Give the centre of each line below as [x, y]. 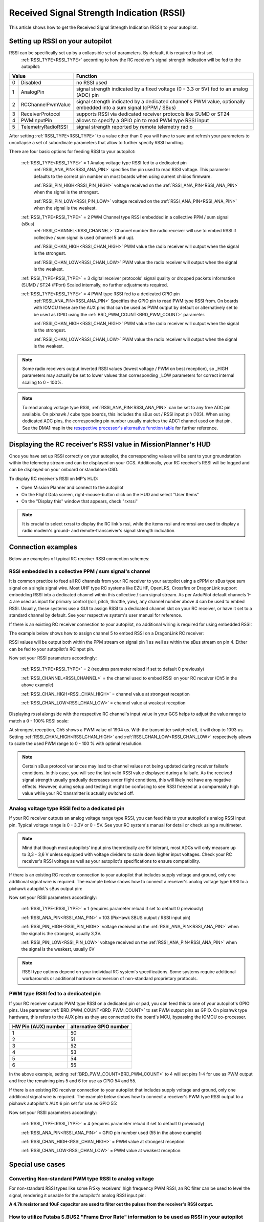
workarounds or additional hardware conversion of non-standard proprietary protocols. [110, 979]
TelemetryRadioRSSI [44, 127]
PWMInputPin [36, 120]
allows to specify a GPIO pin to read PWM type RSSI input [143, 120]
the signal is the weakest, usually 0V [58, 949]
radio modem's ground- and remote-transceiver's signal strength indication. [99, 531]
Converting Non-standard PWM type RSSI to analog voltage [81, 1179]
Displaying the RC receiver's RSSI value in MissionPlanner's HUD [110, 444]
